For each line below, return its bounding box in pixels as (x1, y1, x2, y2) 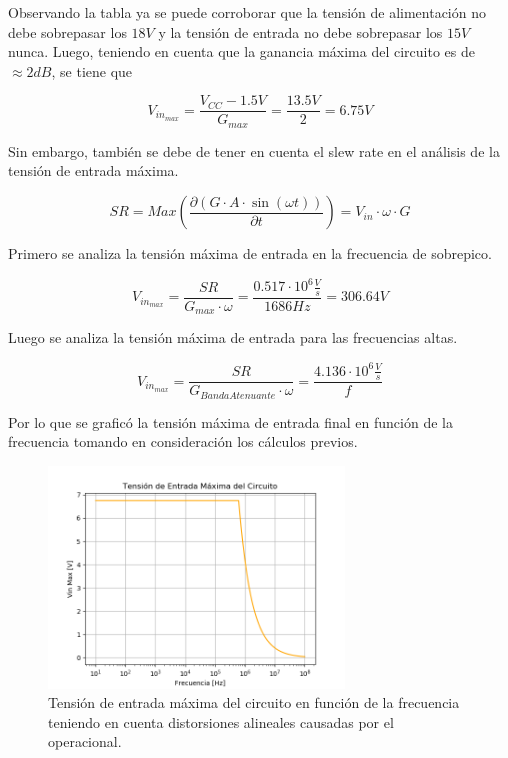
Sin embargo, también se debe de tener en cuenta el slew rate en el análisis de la (8, 140, 500, 161)
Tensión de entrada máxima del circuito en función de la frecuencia (48, 692, 460, 713)
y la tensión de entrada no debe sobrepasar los (158, 21, 443, 42)
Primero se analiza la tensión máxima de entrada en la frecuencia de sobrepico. (8, 243, 492, 264)
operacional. (48, 731, 122, 752)
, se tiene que (51, 60, 133, 81)
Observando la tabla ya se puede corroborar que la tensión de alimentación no (8, 2, 486, 22)
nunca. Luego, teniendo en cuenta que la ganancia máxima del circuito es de (8, 41, 475, 62)
